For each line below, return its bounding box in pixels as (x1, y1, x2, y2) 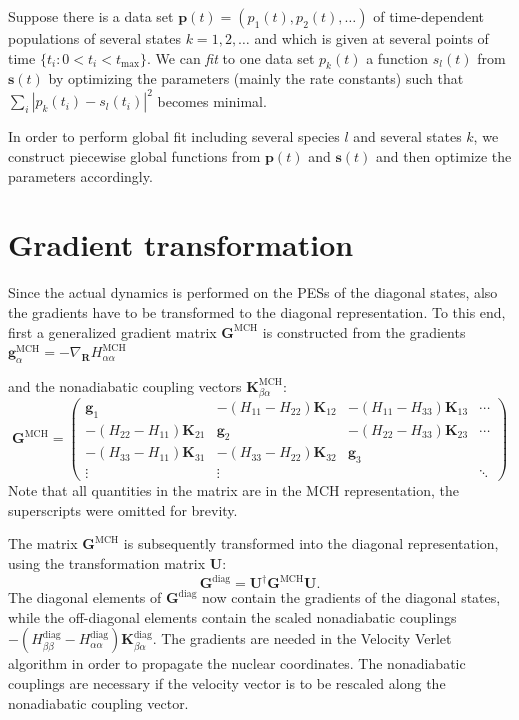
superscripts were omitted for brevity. (8, 499, 238, 520)
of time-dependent (373, 6, 485, 26)
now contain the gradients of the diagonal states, (202, 587, 501, 608)
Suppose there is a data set (8, 6, 174, 26)
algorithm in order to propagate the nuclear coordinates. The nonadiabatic (8, 653, 466, 674)
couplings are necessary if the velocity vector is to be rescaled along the (8, 672, 446, 693)
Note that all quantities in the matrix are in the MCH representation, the (8, 480, 460, 501)
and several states (353, 126, 462, 147)
